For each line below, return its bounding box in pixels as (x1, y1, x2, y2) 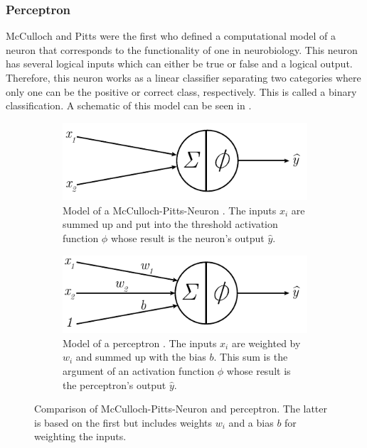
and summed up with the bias (75, 349, 206, 364)
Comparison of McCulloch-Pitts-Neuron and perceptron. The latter (34, 401, 328, 416)
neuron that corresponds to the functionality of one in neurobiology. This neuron (6, 42, 358, 57)
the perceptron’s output (63, 377, 166, 392)
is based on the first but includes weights (34, 415, 213, 430)
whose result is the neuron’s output (110, 231, 265, 246)
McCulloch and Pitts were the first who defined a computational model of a (6, 28, 336, 43)
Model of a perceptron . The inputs (63, 335, 217, 350)
